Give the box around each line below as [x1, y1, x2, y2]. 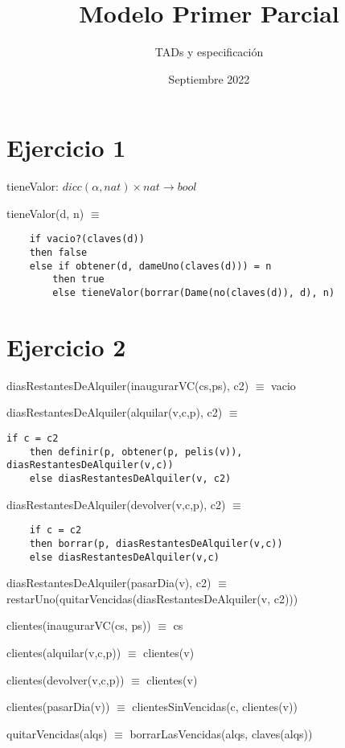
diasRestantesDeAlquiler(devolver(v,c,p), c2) [6, 495, 226, 512]
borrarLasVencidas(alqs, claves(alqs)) [129, 725, 313, 742]
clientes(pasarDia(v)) [6, 698, 110, 715]
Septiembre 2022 [168, 70, 250, 87]
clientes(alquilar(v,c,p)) [6, 644, 121, 660]
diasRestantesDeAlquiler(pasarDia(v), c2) [6, 574, 212, 591]
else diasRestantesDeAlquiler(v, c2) [29, 473, 232, 484]
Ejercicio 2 [6, 330, 126, 363]
